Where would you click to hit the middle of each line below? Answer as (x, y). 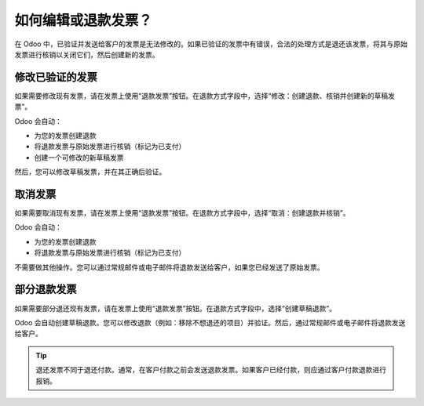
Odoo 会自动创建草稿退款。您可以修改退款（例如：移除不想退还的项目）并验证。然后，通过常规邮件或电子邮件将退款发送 (210, 322)
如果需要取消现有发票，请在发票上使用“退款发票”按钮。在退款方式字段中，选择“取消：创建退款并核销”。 (182, 213)
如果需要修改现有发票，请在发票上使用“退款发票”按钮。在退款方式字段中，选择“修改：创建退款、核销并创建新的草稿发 (205, 96)
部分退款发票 (46, 290)
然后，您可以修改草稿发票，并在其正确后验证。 (90, 172)
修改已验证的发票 (56, 77)
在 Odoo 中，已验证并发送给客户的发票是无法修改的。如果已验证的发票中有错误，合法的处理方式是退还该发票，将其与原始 (211, 44)
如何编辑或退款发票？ (84, 20)
